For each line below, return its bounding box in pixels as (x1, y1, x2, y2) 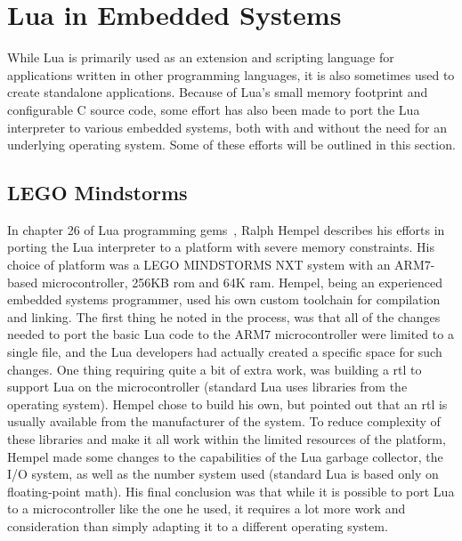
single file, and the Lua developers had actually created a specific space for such (7, 343, 442, 361)
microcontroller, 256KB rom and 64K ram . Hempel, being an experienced (41, 272, 442, 291)
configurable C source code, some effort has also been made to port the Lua (7, 100, 420, 118)
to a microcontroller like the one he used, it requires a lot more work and (7, 499, 406, 518)
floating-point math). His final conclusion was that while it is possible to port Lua (7, 481, 455, 500)
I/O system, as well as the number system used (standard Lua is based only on (7, 464, 439, 483)
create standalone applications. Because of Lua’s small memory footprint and (7, 83, 428, 101)
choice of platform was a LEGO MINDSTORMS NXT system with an (7, 255, 391, 274)
